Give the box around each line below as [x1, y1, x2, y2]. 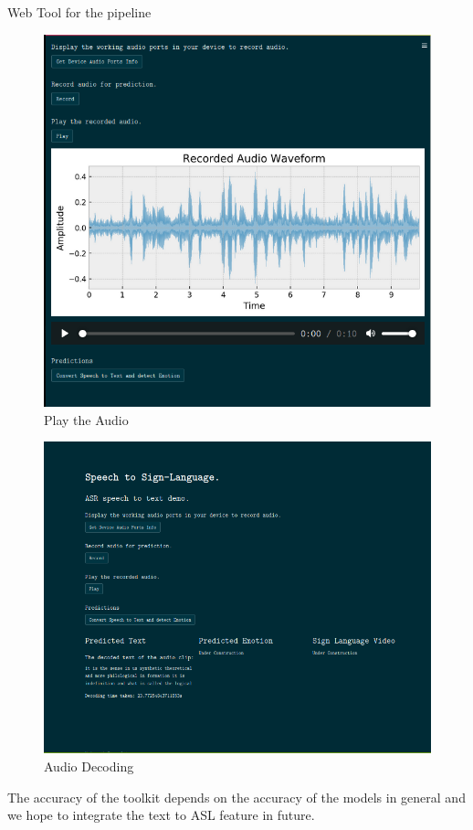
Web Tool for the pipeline [7, 3, 152, 21]
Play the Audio [44, 410, 129, 429]
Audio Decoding [44, 756, 134, 775]
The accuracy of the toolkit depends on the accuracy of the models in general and [7, 787, 466, 806]
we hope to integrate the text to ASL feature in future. [7, 805, 315, 825]
